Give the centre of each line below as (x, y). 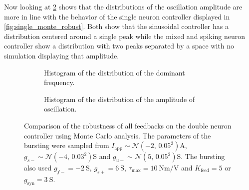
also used (38, 167)
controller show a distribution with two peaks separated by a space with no (119, 46)
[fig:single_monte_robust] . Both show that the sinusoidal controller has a (116, 26)
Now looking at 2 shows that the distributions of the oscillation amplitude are (123, 6)
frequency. (59, 82)
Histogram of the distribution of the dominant (115, 72)
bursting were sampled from (67, 145)
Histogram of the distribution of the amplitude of (120, 99)
